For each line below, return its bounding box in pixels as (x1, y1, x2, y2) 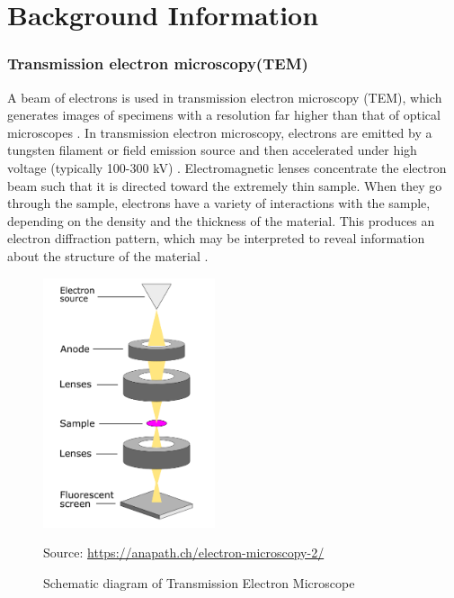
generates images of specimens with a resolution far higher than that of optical (7, 105, 441, 124)
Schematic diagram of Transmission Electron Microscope (43, 573, 355, 592)
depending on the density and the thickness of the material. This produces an (7, 211, 435, 230)
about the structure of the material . (7, 246, 209, 265)
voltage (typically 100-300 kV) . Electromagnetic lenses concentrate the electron (7, 158, 447, 177)
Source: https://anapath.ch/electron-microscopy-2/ (43, 543, 325, 562)
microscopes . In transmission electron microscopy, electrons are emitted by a (7, 122, 432, 141)
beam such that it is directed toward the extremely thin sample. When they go (7, 176, 442, 195)
